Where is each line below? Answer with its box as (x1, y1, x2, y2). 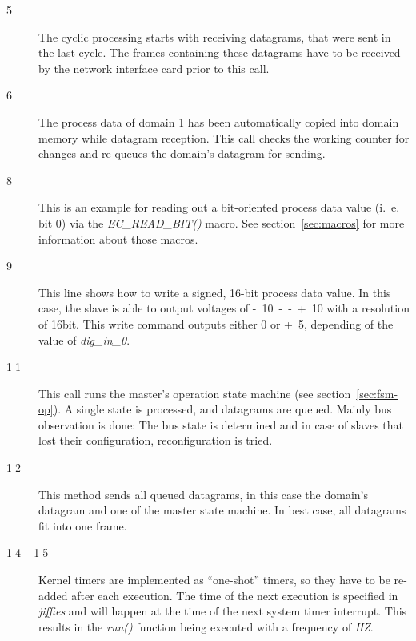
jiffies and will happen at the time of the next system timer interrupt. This (38, 603, 407, 619)
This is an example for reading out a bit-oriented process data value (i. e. (38, 199, 400, 216)
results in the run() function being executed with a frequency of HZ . (38, 618, 374, 635)
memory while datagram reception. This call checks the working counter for (38, 129, 410, 146)
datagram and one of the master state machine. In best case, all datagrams (38, 502, 406, 518)
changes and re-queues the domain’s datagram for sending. (38, 145, 326, 162)
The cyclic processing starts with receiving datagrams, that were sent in (38, 28, 391, 45)
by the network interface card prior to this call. (38, 59, 270, 76)
